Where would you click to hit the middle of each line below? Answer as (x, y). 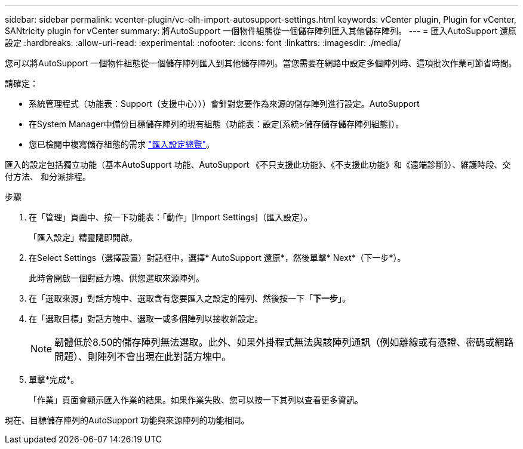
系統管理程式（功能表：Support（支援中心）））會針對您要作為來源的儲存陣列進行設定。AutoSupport (224, 104)
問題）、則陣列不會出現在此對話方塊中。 (143, 356)
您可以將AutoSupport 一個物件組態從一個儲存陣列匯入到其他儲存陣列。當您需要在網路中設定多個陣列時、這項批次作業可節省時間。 (261, 63)
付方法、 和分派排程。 (48, 176)
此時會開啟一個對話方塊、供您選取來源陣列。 (116, 278)
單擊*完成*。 (54, 379)
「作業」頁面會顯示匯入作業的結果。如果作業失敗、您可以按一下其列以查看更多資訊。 (196, 400)
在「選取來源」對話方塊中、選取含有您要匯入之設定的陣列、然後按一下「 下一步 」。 (190, 298)
